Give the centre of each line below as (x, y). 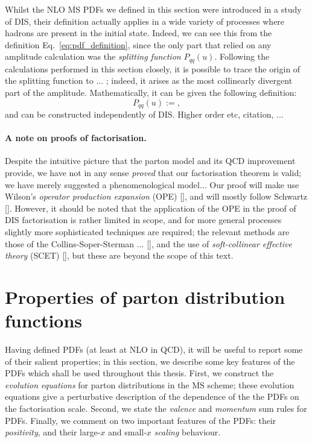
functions (44, 320)
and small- (127, 432)
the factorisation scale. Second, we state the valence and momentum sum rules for (156, 409)
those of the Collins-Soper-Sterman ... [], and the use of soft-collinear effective (148, 243)
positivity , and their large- (53, 432)
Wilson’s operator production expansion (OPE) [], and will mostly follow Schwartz (156, 196)
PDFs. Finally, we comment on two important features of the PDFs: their (141, 420)
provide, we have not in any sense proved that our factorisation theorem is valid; (153, 173)
